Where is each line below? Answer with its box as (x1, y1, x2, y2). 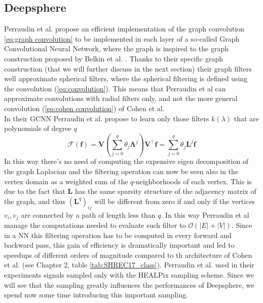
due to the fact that (4, 186, 65, 196)
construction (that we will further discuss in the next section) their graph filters (4, 63, 252, 74)
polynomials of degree (4, 123, 71, 133)
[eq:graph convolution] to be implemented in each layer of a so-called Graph (4, 33, 240, 44)
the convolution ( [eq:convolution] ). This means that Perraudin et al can (4, 83, 226, 93)
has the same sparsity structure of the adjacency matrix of (74, 186, 256, 196)
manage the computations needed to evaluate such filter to (4, 220, 186, 230)
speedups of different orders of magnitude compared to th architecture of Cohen (4, 249, 252, 260)
